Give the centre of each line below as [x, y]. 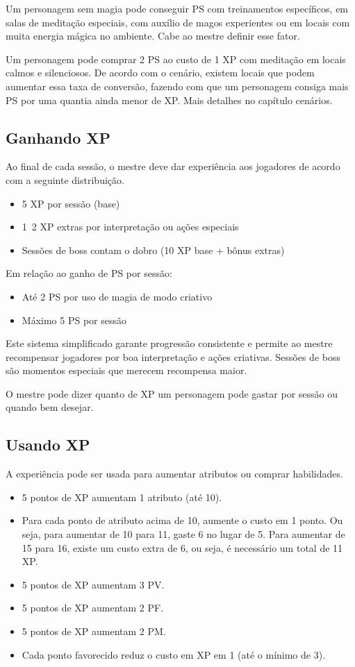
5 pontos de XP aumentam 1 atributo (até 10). [122, 497]
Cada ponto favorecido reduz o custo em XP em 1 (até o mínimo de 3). [174, 654]
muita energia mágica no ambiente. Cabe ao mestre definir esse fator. [153, 36]
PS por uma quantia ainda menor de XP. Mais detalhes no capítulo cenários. [169, 100]
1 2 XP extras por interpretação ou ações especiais [130, 227]
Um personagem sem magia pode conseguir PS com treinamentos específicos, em [177, 8]
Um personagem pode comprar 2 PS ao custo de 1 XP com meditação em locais [176, 59]
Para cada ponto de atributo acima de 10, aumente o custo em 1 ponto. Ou [182, 520]
